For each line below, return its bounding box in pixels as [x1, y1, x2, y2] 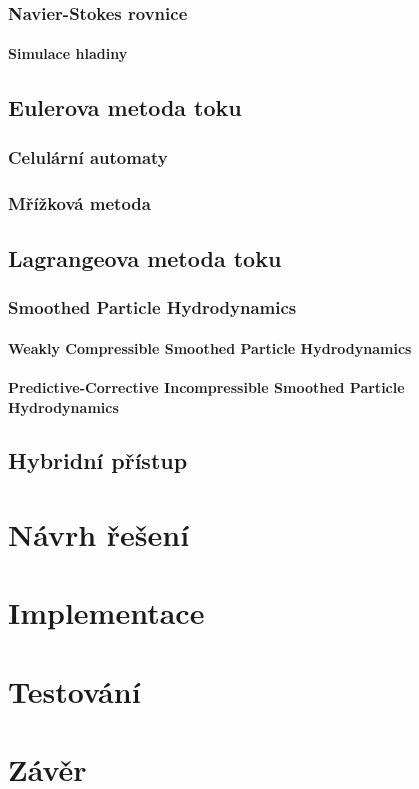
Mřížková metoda [8, 190, 151, 215]
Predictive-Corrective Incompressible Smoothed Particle [8, 376, 405, 397]
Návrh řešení [8, 514, 190, 555]
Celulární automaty [8, 144, 168, 169]
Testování [8, 670, 141, 711]
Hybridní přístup [8, 445, 188, 476]
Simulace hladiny [8, 43, 128, 64]
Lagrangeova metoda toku [8, 242, 282, 273]
